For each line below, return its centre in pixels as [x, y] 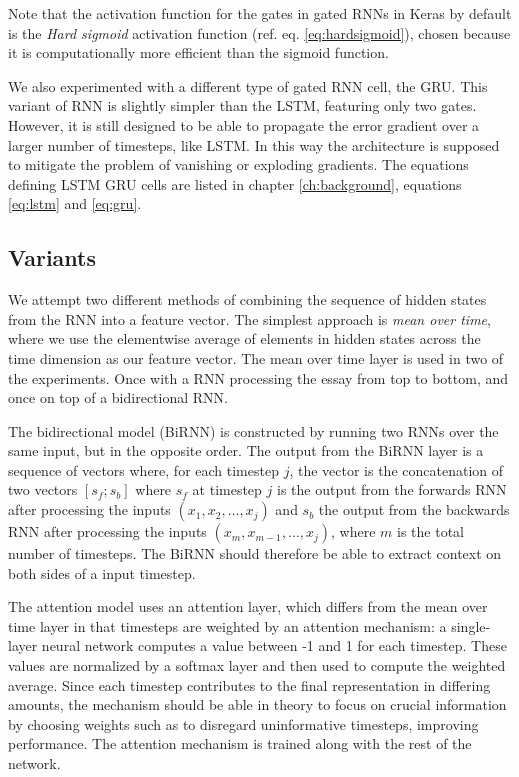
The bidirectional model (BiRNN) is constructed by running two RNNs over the [253, 430]
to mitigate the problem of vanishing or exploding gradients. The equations [238, 164]
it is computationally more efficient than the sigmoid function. [198, 52]
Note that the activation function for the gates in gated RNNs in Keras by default [260, 13]
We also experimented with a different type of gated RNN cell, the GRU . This [248, 85]
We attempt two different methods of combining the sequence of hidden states [247, 299]
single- [471, 625]
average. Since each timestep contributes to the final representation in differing [249, 684]
